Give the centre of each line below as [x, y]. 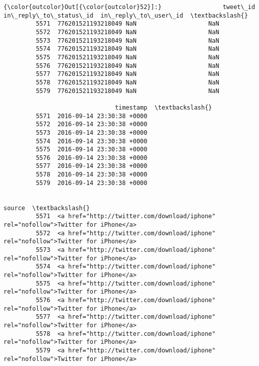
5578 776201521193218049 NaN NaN [127, 82]
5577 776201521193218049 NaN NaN [127, 74]
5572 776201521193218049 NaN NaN [127, 32]
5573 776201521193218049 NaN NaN [127, 40]
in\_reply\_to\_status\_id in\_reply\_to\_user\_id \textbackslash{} [126, 15]
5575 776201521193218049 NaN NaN [127, 57]
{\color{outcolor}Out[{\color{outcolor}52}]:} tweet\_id [129, 7]
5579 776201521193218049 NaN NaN [127, 91]
